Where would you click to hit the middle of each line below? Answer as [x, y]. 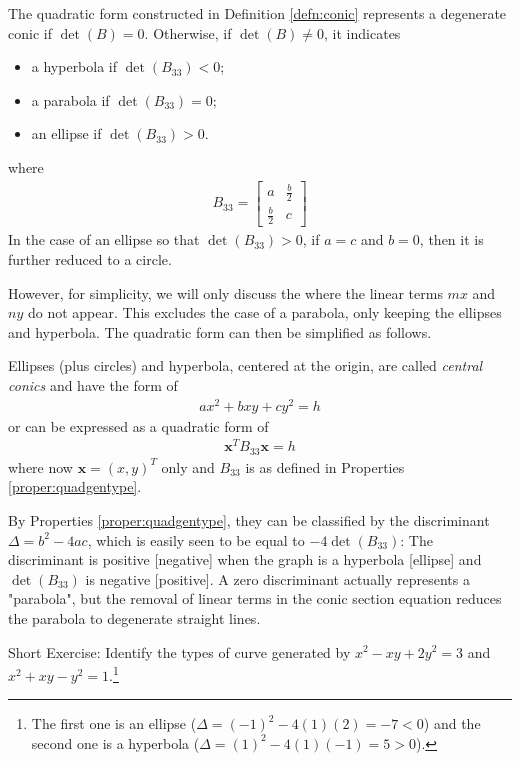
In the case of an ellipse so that [104, 239]
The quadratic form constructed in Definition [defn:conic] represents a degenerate [257, 13]
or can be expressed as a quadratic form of [138, 425]
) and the [452, 723]
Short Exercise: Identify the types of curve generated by [179, 651]
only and [188, 466]
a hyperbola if [74, 66]
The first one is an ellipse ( [114, 723]
